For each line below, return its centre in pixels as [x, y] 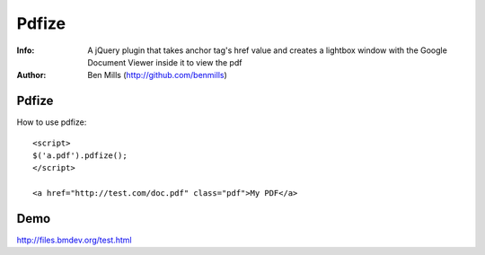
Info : [26, 50]
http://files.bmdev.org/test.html [74, 240]
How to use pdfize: [52, 122]
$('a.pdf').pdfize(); [80, 156]
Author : [31, 75]
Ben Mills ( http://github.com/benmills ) [158, 75]
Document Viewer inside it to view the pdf [165, 62]
